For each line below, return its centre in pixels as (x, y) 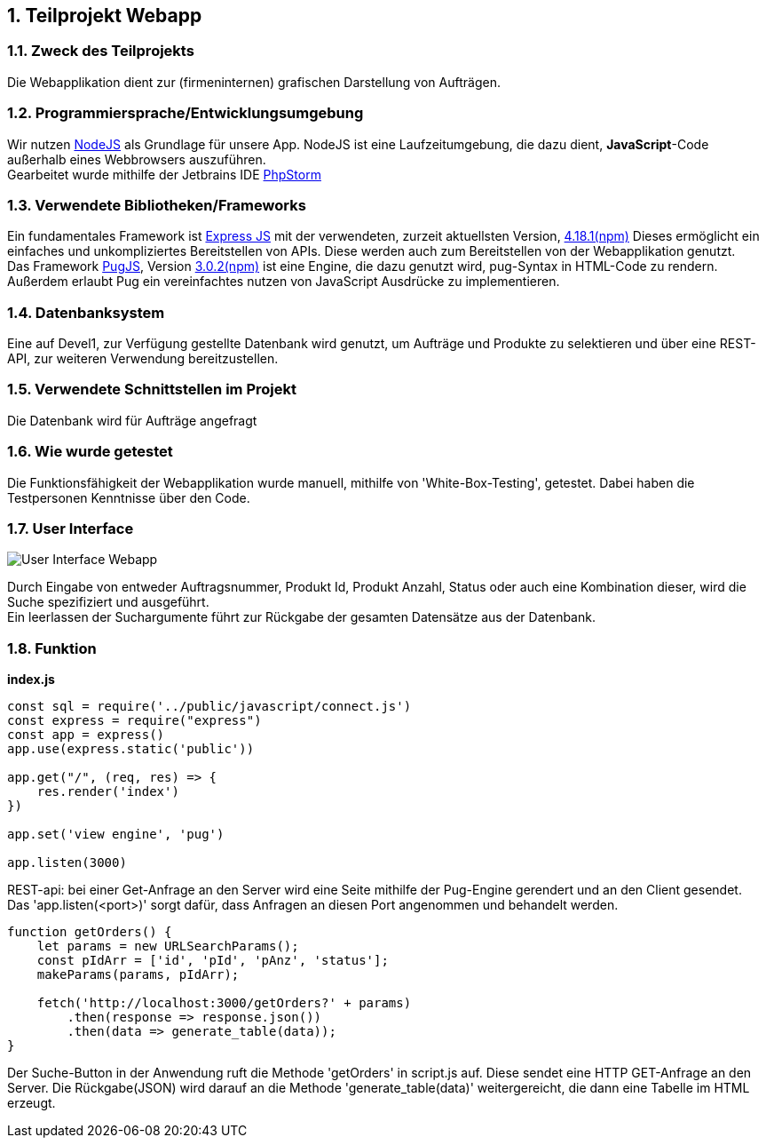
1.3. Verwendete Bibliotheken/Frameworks (157, 205)
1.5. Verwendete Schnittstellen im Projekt (152, 390)
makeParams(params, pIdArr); (138, 975)
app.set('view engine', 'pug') (116, 835)
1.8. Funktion (52, 648)
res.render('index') (108, 792)
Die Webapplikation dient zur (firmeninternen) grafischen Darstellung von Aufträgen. (254, 82)
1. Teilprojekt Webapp (105, 16)
